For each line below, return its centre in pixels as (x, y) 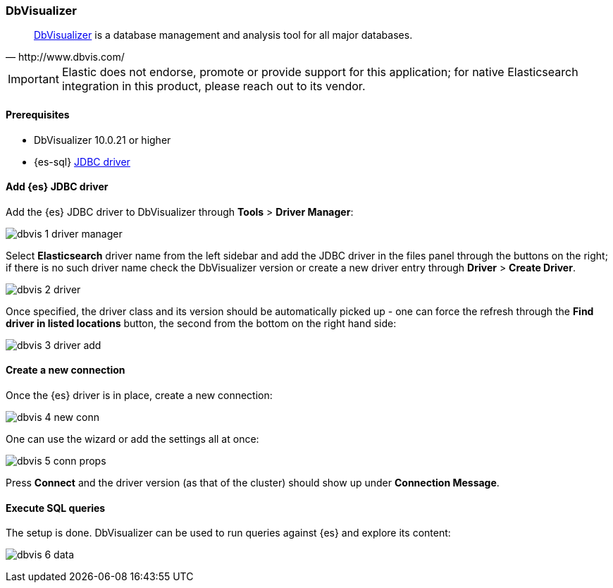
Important (33, 79)
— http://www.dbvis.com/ (65, 57)
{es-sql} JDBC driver (82, 161)
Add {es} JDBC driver (57, 187)
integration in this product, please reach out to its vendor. (213, 86)
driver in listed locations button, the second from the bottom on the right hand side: (201, 323)
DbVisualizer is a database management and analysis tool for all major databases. (223, 35)
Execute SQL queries (56, 508)
